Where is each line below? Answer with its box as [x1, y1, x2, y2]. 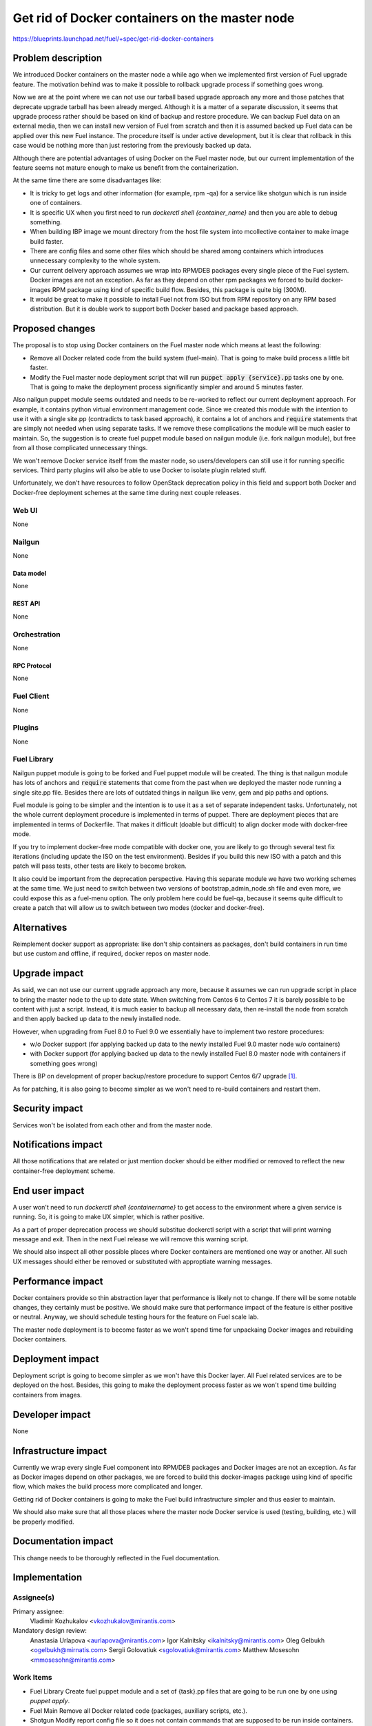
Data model [12, 570, 47, 578]
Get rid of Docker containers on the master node [12, 10, 295, 26]
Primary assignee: [12, 1607, 65, 1616]
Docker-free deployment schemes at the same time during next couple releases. [12, 488, 241, 496]
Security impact [12, 1103, 83, 1114]
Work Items [12, 1673, 52, 1683]
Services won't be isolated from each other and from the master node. [12, 1121, 213, 1129]
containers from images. [12, 1390, 83, 1399]
